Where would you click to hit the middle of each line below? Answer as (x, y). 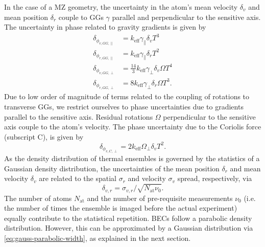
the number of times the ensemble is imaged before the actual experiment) (121, 208)
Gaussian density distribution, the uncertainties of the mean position (112, 168)
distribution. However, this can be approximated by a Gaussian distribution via (129, 228)
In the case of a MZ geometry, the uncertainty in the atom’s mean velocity (121, 7)
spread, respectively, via (215, 178)
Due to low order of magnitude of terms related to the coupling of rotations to (127, 96)
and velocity (147, 178)
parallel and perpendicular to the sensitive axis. (186, 17)
